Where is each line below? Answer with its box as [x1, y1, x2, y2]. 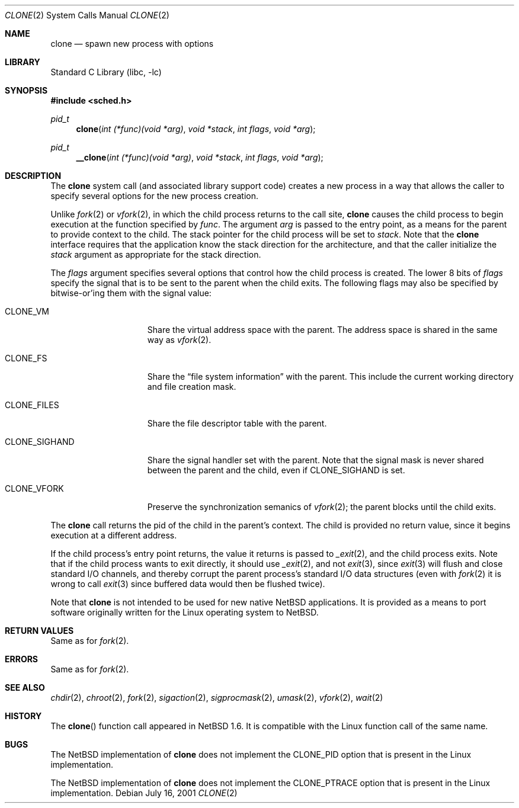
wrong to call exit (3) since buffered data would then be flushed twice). [50, 579, 325, 589]
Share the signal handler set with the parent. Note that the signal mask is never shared [147, 455, 484, 465]
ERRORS [5, 654, 39, 664]
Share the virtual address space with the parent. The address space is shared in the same [147, 325, 498, 335]
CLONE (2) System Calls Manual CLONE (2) [5, 10, 169, 20]
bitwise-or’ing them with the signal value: [50, 288, 212, 298]
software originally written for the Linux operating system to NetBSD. [50, 607, 319, 617]
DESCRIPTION [5, 171, 62, 181]
